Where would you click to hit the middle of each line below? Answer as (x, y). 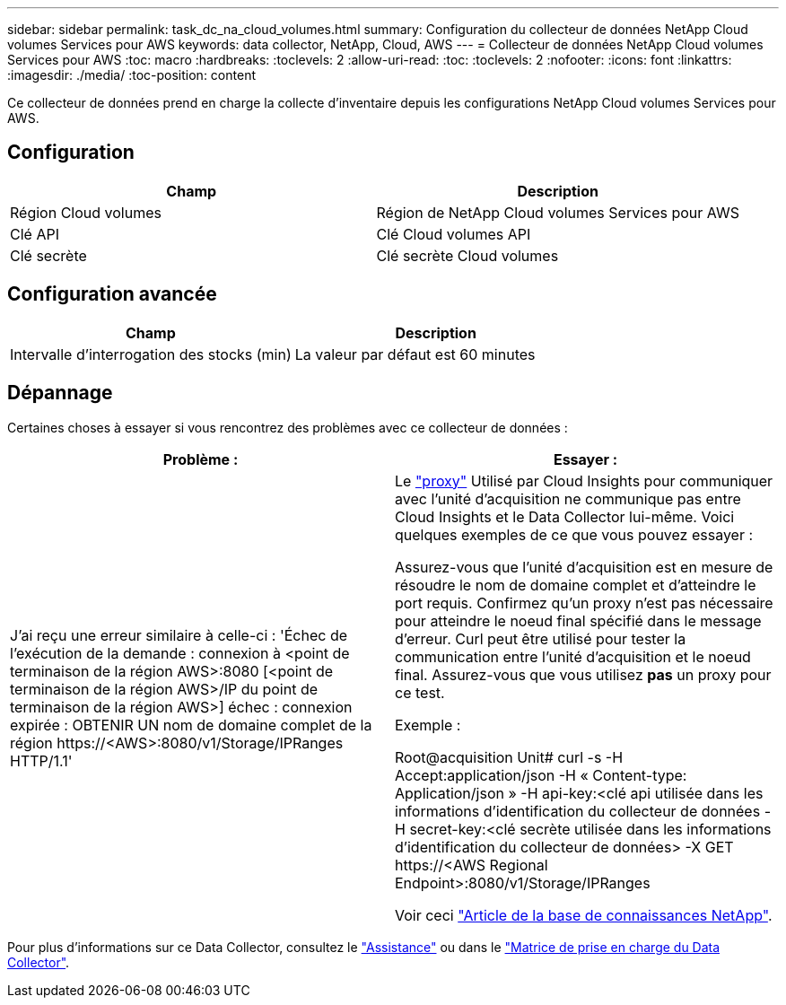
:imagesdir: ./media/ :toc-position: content (131, 75)
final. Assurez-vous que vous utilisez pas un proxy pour (583, 674)
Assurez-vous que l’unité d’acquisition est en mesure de (584, 567)
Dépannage (60, 393)
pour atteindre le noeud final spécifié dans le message (578, 620)
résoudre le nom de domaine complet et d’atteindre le (576, 585)
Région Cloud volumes (86, 212)
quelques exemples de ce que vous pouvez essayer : (574, 534)
